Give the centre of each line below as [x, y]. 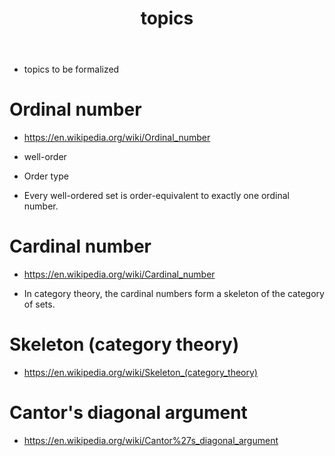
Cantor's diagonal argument [128, 413]
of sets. [39, 304]
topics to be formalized [71, 69]
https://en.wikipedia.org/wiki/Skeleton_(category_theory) [140, 372]
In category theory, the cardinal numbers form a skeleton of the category [174, 294]
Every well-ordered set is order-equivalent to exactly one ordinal [156, 196]
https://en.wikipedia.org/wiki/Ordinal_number [117, 138]
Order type [46, 176]
